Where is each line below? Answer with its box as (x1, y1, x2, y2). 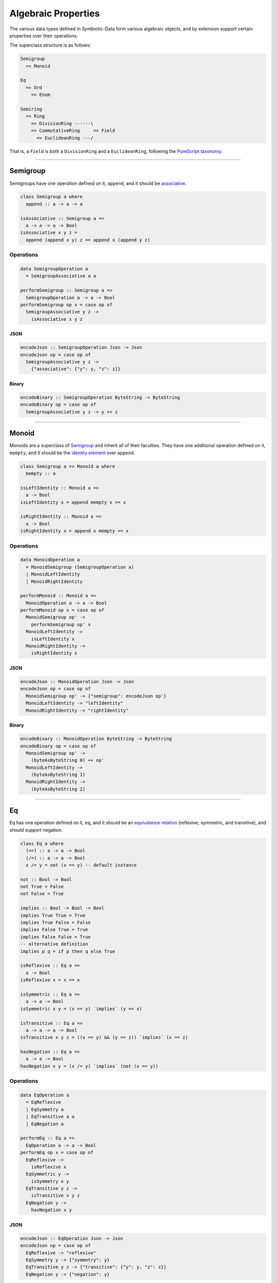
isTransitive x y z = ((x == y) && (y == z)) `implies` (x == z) (20, 1035, 188, 1040)
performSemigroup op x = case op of (20, 302, 113, 307)
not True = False (20, 884, 64, 890)
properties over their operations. (9, 32, 78, 38)
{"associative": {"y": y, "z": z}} (31, 366, 121, 372)
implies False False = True (20, 934, 91, 940)
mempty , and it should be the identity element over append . (9, 450, 135, 456)
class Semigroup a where (20, 194, 83, 200)
